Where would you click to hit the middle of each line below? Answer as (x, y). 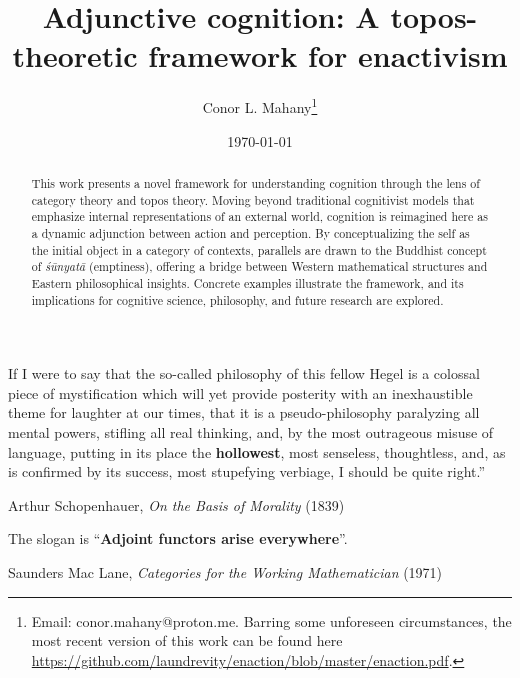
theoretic (75, 55)
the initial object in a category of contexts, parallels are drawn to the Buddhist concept (259, 249)
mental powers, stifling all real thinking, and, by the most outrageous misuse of (251, 431)
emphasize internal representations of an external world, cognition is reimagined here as (259, 216)
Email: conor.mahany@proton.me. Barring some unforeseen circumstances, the (271, 620)
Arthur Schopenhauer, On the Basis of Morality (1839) (176, 504)
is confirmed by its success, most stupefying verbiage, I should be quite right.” (247, 471)
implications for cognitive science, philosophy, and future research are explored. (237, 299)
